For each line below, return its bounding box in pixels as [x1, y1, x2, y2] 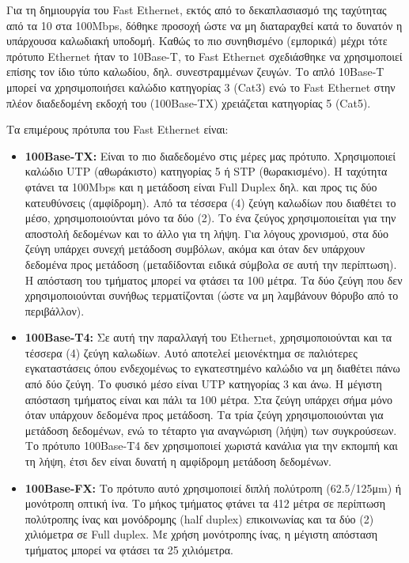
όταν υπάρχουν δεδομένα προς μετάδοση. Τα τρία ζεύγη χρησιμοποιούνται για [25, 406, 384, 423]
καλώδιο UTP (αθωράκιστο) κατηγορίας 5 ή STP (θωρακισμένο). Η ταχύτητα [25, 163, 388, 179]
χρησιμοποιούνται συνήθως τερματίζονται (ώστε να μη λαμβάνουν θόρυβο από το [25, 287, 399, 304]
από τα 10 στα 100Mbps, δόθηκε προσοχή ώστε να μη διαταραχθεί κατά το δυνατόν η [6, 17, 403, 33]
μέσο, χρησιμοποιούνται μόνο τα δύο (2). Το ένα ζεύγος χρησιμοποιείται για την [25, 210, 396, 226]
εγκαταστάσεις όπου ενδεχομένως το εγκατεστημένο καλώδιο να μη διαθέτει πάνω [25, 360, 400, 376]
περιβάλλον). [25, 302, 85, 319]
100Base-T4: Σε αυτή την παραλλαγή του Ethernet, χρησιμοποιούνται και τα [25, 329, 392, 346]
